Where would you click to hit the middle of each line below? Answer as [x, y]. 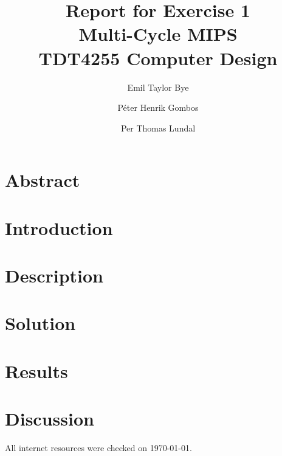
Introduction [59, 227]
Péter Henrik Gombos [158, 107]
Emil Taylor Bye [158, 87]
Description [54, 275]
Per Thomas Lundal [158, 128]
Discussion [50, 419]
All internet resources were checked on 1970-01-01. [98, 448]
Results [36, 370]
